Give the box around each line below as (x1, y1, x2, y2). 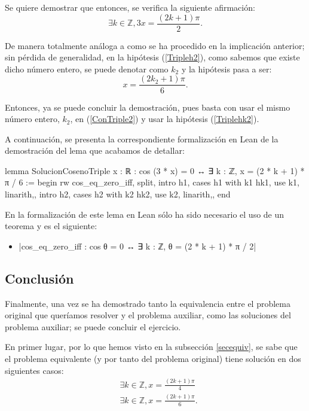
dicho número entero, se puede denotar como (5, 62, 169, 75)
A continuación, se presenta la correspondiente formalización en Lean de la (5, 132, 279, 145)
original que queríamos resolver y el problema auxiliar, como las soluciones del (5, 309, 291, 321)
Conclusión (5, 269, 74, 287)
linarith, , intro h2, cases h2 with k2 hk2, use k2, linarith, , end (5, 188, 231, 200)
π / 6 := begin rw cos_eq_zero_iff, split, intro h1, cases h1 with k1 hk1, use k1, (5, 176, 299, 188)
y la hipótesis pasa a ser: (181, 62, 272, 75)
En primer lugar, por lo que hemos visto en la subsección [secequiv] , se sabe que (5, 340, 298, 353)
